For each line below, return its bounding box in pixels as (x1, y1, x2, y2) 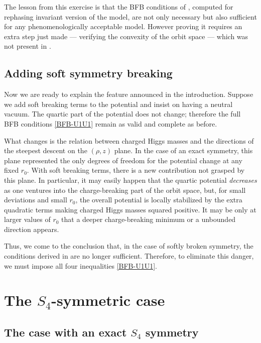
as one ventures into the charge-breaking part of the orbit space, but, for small (4, 184, 246, 195)
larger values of (4, 214, 51, 224)
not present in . (4, 41, 51, 51)
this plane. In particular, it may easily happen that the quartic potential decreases (4, 174, 257, 185)
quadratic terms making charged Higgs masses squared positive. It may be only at (4, 204, 256, 214)
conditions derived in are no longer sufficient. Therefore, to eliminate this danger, (4, 251, 254, 261)
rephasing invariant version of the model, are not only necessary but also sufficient (4, 11, 257, 22)
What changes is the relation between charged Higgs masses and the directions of (4, 135, 254, 146)
